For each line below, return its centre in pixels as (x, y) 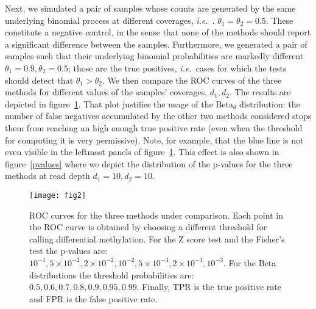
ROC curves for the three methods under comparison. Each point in (156, 215)
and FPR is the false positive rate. (93, 298)
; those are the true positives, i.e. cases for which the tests (177, 67)
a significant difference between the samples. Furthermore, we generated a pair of (156, 44)
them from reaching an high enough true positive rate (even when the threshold (154, 127)
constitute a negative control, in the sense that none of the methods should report (158, 32)
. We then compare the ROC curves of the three (192, 80)
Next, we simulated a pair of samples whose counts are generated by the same (150, 8)
